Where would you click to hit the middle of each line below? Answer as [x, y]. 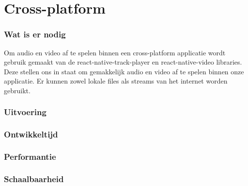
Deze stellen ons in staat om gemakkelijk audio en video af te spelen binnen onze [124, 71]
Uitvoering [25, 112]
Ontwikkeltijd [31, 134]
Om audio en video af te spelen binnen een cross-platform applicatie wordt [115, 52]
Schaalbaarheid [34, 179]
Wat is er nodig [35, 34]
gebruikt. [17, 90]
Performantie [30, 157]
